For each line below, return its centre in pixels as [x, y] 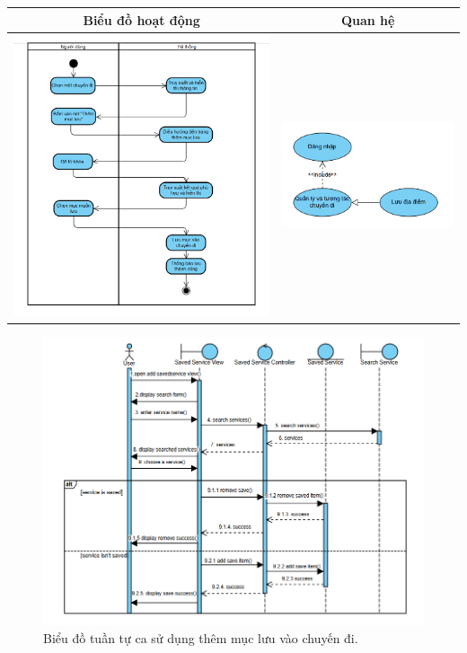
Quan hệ [368, 19]
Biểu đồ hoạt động [141, 19]
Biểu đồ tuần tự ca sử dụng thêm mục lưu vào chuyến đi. [201, 637]
